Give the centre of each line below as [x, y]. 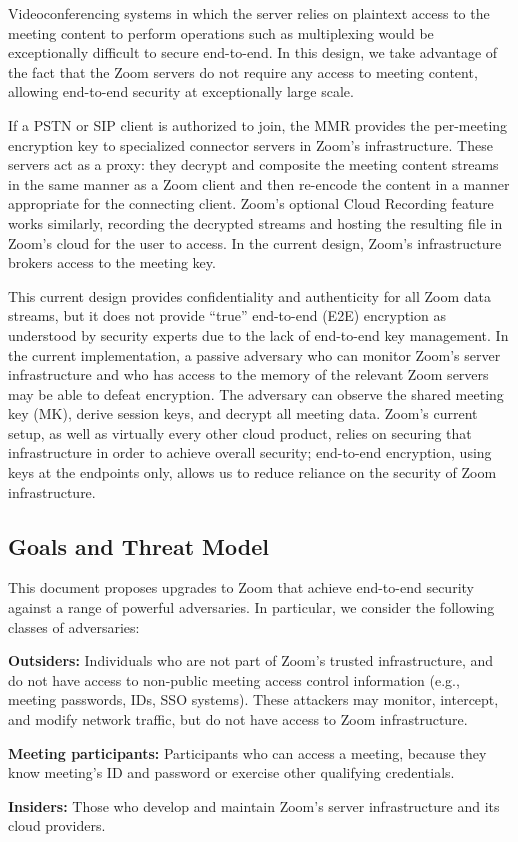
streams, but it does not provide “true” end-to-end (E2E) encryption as [227, 315]
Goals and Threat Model [138, 545]
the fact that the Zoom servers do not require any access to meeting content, [243, 71]
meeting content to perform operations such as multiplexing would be [221, 32]
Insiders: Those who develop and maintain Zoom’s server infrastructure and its [254, 805]
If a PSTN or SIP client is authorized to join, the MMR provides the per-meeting [258, 124]
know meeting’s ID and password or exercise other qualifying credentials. [231, 772]
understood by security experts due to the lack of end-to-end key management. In [258, 334]
